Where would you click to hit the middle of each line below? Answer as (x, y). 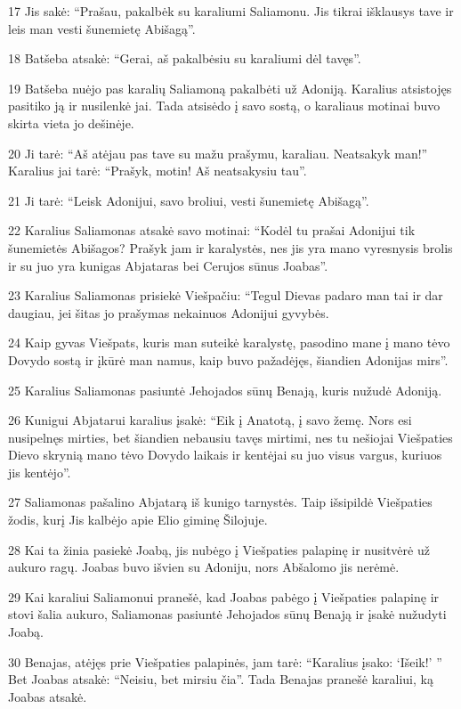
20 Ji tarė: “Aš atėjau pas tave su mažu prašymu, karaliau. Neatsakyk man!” (218, 153)
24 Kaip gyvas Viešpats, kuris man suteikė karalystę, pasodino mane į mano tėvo (229, 342)
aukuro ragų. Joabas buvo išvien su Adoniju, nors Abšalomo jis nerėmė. (204, 567)
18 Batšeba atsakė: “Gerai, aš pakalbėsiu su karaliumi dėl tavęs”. (185, 58)
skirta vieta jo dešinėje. (71, 122)
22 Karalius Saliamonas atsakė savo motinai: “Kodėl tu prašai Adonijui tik (212, 230)
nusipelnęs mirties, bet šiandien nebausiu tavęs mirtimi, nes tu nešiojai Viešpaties (230, 437)
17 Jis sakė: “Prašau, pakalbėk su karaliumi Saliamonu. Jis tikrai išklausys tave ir (231, 11)
